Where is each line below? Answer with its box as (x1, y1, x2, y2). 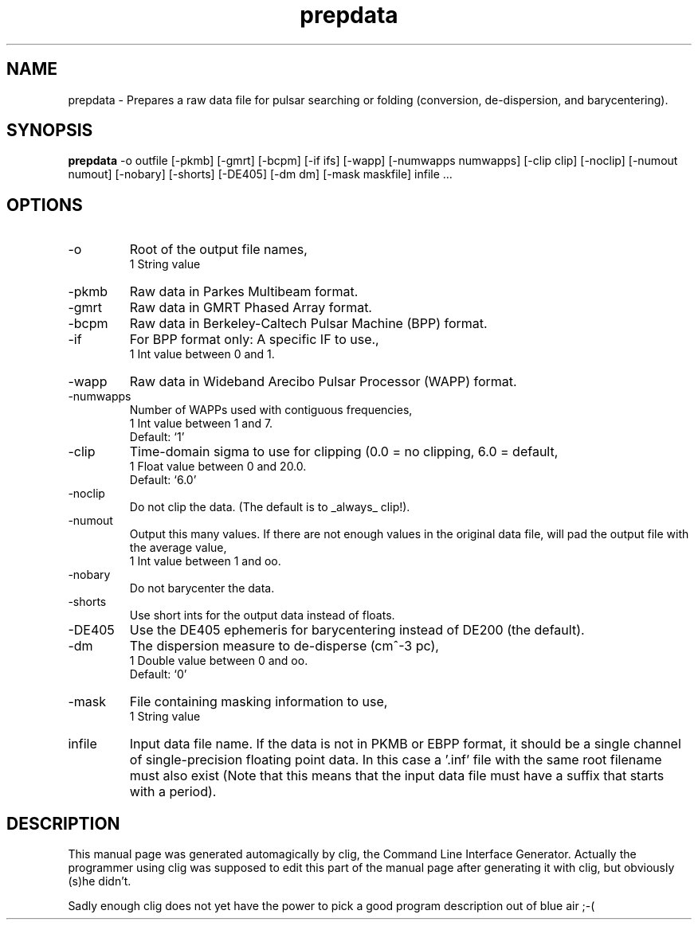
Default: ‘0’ (129, 667, 187, 682)
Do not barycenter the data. (129, 581, 275, 596)
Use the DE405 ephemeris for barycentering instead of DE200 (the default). (129, 622, 585, 639)
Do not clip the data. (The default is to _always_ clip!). (129, 500, 410, 514)
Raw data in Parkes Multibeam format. (129, 283, 359, 300)
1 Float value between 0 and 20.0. (129, 459, 307, 474)
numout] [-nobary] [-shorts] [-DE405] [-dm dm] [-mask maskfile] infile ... (68, 167, 453, 182)
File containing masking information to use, (129, 694, 388, 710)
